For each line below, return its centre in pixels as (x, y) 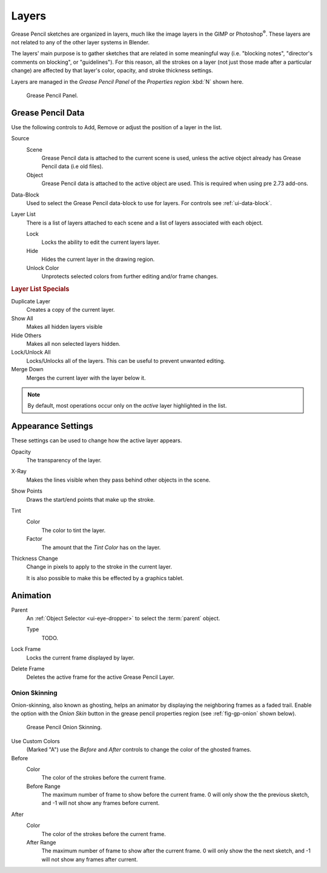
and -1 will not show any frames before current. (101, 803)
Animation (31, 595)
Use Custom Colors (35, 741)
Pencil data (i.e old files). (72, 166)
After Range (41, 843)
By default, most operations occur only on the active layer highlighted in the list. (127, 406)
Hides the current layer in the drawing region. (98, 259)
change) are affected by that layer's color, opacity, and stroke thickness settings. (112, 70)
